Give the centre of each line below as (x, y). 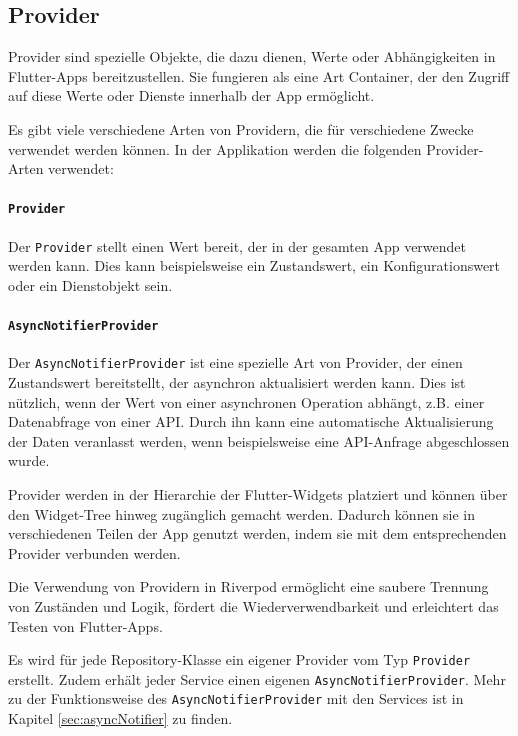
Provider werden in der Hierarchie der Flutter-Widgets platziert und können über (258, 493)
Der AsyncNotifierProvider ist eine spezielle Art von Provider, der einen (235, 362)
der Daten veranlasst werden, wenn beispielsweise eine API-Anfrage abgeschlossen (259, 440)
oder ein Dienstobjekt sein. (90, 284)
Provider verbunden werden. (94, 552)
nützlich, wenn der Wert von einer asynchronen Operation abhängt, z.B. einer (246, 401)
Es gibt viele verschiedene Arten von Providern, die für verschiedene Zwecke (241, 128)
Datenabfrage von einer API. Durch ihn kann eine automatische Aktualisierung (251, 421)
